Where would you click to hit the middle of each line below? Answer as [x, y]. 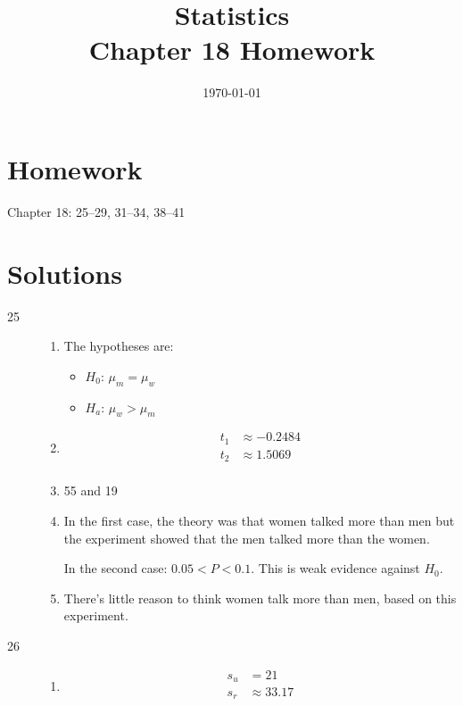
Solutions [65, 273]
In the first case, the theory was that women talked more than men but [259, 520]
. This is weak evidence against [335, 568]
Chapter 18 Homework [232, 50]
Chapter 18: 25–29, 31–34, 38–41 [96, 211]
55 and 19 [91, 490]
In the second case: [116, 568]
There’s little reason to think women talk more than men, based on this [260, 598]
